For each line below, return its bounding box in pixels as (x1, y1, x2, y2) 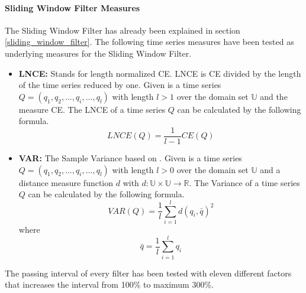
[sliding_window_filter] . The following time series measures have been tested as (5, 35, 294, 48)
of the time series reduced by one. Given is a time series (18, 79, 221, 91)
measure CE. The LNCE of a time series (18, 103, 166, 115)
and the (260, 90, 288, 102)
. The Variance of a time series (189, 176, 300, 188)
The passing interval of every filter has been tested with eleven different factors (5, 266, 292, 279)
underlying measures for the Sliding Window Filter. (5, 47, 192, 59)
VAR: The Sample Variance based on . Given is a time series (18, 152, 242, 164)
